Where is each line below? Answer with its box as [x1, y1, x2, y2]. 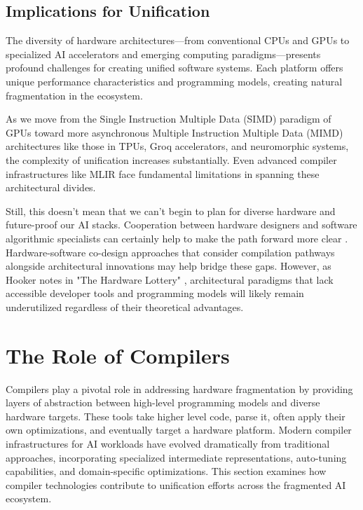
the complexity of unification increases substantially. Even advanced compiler [6, 152, 337, 167]
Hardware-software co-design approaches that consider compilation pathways [6, 244, 335, 259]
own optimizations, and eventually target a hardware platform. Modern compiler [6, 422, 352, 437]
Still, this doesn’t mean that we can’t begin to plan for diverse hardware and [6, 203, 336, 218]
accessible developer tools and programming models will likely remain [6, 286, 304, 301]
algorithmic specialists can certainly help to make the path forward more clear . [6, 230, 348, 245]
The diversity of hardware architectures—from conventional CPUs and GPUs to [6, 33, 350, 48]
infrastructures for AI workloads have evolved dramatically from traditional [6, 436, 330, 450]
